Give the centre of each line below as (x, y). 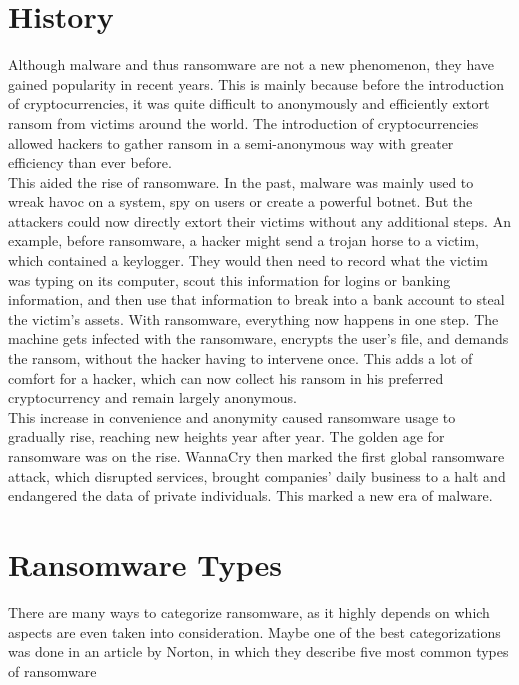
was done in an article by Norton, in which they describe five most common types (258, 651)
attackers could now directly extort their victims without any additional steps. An (259, 220)
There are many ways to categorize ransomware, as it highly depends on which (249, 611)
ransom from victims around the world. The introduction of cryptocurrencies (243, 122)
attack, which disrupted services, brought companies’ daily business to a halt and (257, 475)
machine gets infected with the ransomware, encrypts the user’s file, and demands (258, 338)
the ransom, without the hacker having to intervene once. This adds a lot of (240, 358)
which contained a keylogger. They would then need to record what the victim (248, 260)
